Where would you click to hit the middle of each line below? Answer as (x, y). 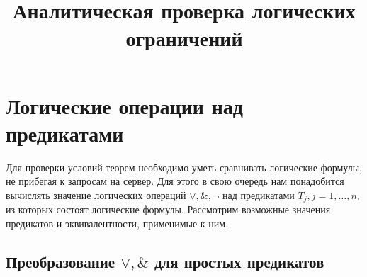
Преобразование (61, 261)
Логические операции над (124, 105)
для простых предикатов (239, 261)
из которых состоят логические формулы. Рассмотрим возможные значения (168, 209)
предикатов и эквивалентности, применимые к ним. (117, 223)
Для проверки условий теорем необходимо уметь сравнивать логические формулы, (184, 167)
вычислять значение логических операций (96, 194)
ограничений (184, 38)
